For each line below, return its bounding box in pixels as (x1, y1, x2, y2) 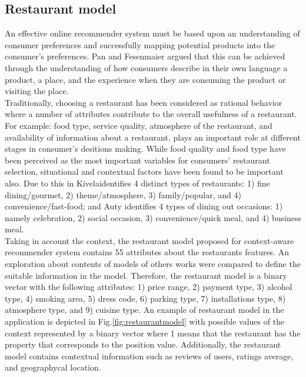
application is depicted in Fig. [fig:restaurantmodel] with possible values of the (5, 315, 285, 328)
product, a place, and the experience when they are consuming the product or (5, 73, 286, 85)
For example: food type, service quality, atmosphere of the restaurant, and (5, 119, 272, 131)
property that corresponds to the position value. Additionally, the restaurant (5, 338, 281, 351)
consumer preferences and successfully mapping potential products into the (5, 38, 275, 51)
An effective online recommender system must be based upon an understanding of (5, 27, 300, 39)
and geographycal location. (5, 361, 101, 373)
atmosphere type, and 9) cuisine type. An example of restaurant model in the (5, 303, 284, 316)
